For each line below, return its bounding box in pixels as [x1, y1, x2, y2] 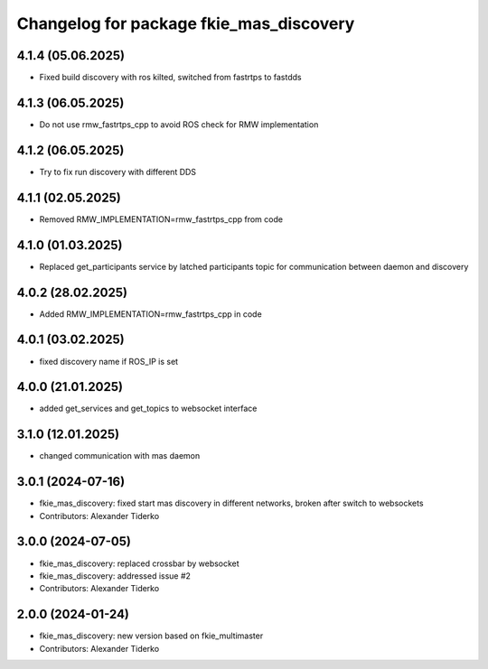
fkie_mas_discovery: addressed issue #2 [39, 570, 192, 581]
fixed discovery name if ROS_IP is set [39, 356, 179, 367]
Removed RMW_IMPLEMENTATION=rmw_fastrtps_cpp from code [39, 213, 284, 225]
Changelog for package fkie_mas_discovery [16, 14, 355, 33]
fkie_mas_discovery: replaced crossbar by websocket [39, 558, 239, 569]
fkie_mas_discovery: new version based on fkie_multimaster [39, 630, 264, 641]
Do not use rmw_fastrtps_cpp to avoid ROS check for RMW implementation [39, 118, 319, 130]
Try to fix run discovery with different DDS [39, 166, 197, 177]
